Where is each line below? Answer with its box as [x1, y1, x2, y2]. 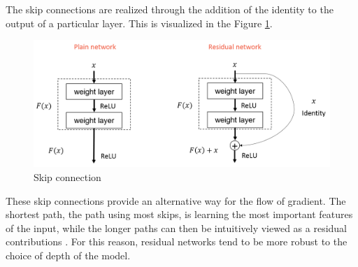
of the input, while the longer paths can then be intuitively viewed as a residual [6, 220, 347, 235]
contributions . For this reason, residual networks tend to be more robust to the [6, 234, 348, 249]
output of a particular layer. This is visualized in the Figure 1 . [6, 15, 273, 30]
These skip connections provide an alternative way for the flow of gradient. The [6, 193, 346, 208]
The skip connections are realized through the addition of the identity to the [6, 2, 334, 16]
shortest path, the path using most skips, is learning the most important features [6, 207, 353, 222]
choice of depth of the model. [6, 247, 131, 262]
